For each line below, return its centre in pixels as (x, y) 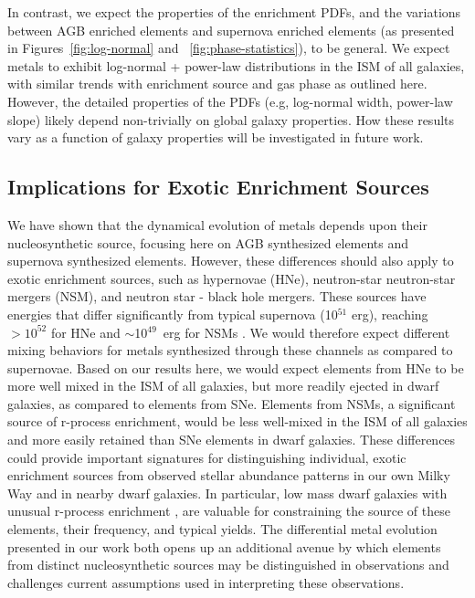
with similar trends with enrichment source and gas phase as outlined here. (217, 84)
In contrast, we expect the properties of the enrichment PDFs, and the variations (234, 12)
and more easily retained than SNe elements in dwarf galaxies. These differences (232, 440)
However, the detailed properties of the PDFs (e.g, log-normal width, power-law (230, 101)
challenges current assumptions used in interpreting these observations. (206, 582)
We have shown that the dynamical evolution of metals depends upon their (217, 224)
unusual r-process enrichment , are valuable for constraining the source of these (229, 511)
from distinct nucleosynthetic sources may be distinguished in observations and (228, 565)
